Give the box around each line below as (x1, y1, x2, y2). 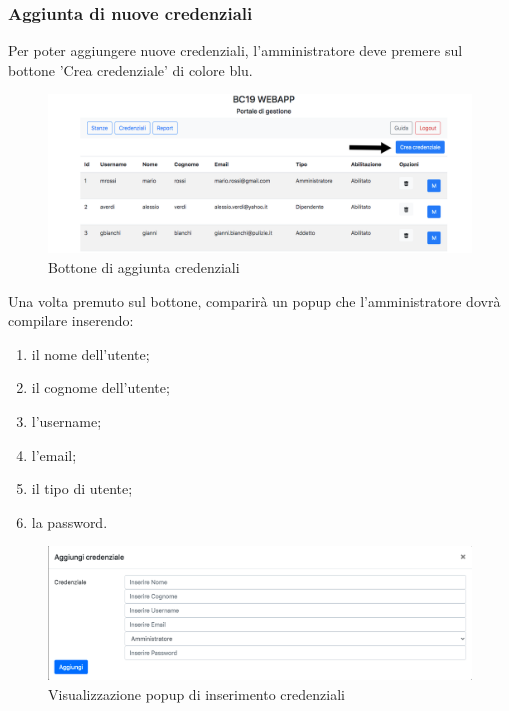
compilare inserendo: (8, 310, 134, 331)
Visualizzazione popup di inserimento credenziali (48, 683, 345, 704)
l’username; (31, 410, 102, 431)
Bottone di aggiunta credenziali (48, 257, 240, 277)
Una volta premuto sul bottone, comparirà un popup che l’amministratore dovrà (8, 290, 501, 311)
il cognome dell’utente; (31, 377, 170, 398)
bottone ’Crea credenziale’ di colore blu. (8, 59, 253, 80)
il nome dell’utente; (31, 343, 150, 364)
